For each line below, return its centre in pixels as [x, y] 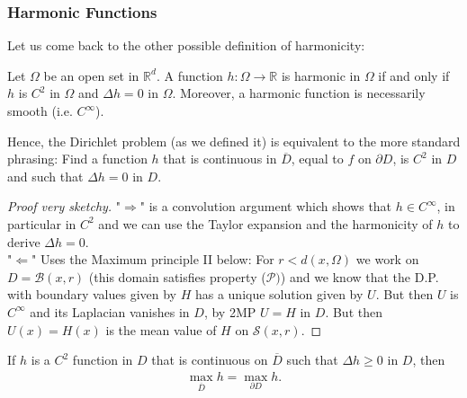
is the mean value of [161, 329]
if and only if [414, 75]
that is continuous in [220, 159]
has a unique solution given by [279, 294]
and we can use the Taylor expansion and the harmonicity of [265, 223]
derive [24, 241]
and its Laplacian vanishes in [110, 311]
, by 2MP [230, 311]
